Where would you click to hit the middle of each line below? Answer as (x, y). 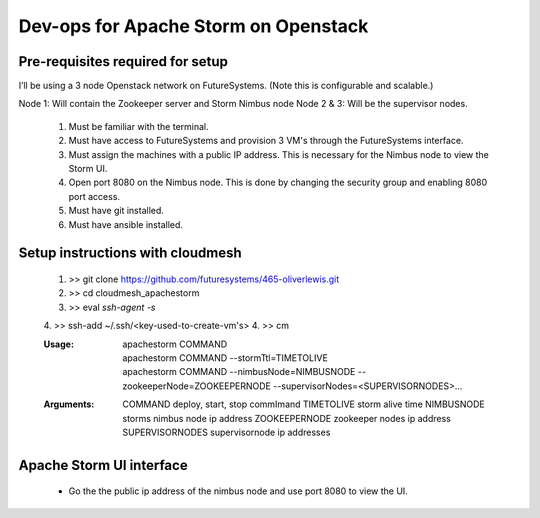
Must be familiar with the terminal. (138, 126)
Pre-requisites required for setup (123, 61)
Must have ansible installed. (126, 224)
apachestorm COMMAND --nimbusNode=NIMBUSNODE (239, 372)
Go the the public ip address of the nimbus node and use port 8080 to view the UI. (238, 491)
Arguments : (69, 404)
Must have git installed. (116, 211)
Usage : (59, 344)
